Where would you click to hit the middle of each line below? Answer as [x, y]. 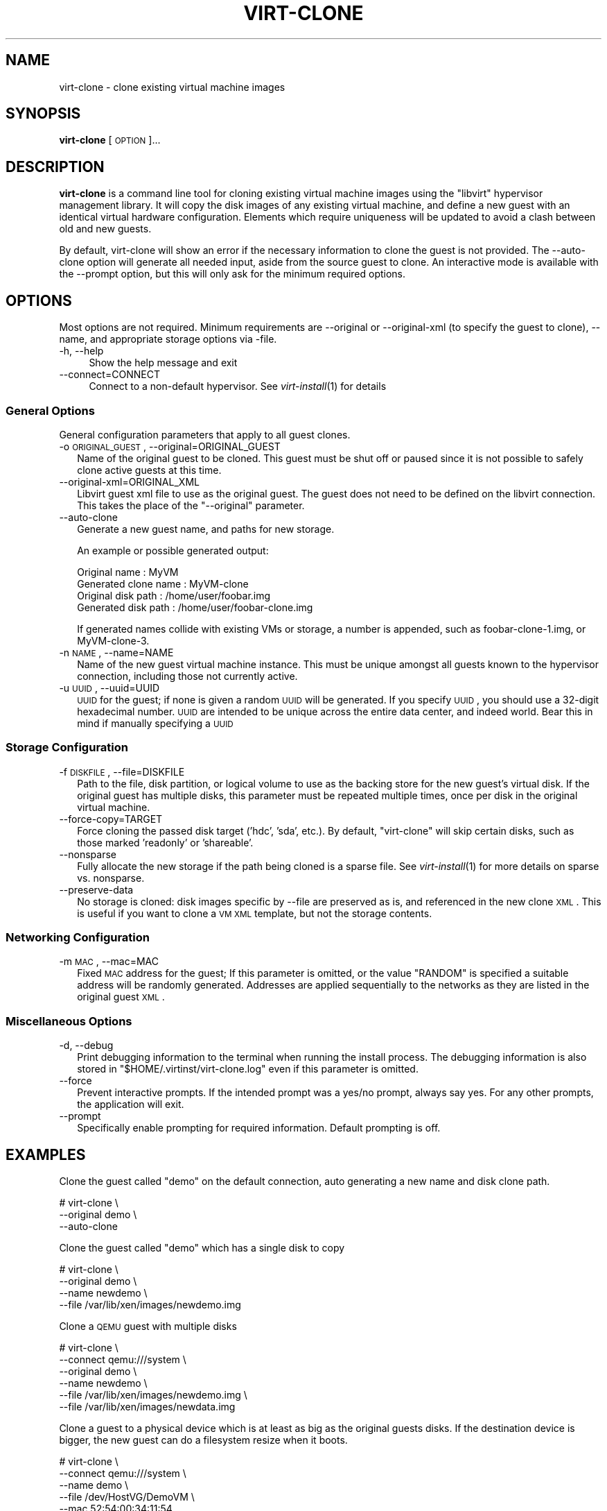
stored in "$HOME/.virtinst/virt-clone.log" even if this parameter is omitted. [248, 1069]
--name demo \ [94, 1485]
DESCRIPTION [55, 167]
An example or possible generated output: [173, 550]
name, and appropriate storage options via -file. [168, 339]
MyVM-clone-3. [113, 640]
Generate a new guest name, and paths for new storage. [206, 529]
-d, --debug [86, 1045]
